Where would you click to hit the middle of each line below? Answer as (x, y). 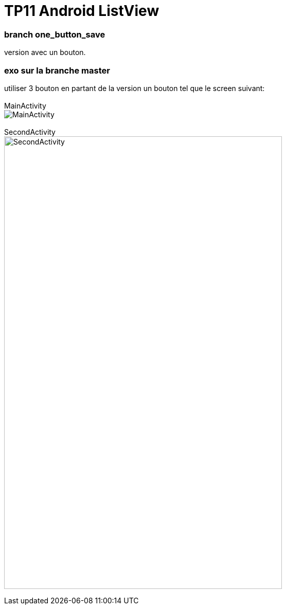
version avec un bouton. (45, 52)
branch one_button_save (55, 34)
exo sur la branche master (57, 70)
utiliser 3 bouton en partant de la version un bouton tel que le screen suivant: (135, 88)
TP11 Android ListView (82, 11)
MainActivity (25, 105)
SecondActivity (30, 132)
